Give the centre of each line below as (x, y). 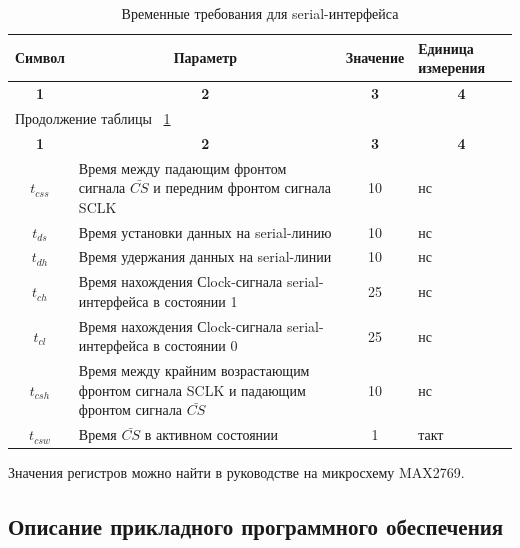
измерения (452, 67)
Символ (40, 57)
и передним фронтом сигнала (242, 187)
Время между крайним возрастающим (194, 370)
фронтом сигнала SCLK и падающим (192, 389)
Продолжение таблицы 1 (93, 117)
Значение (375, 57)
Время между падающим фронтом (182, 167)
